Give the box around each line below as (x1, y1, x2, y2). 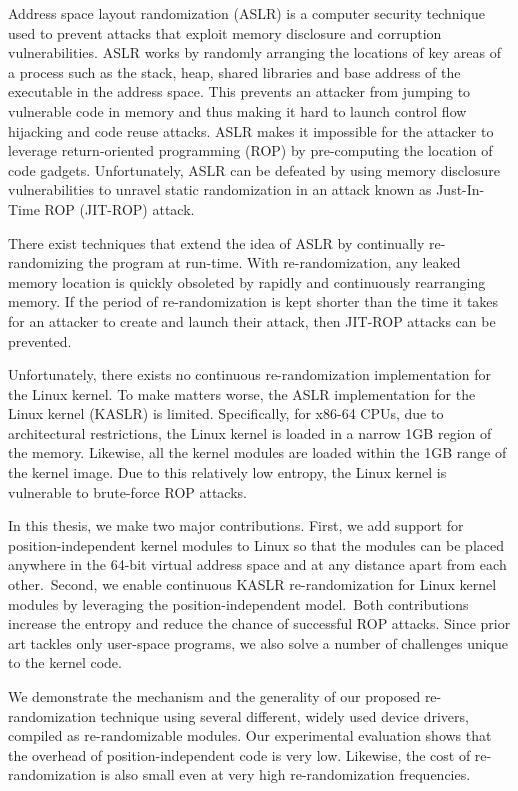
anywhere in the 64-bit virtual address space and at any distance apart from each (8, 554, 507, 575)
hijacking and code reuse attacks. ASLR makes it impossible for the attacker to (8, 120, 494, 141)
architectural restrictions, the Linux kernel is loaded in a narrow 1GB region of (8, 422, 492, 443)
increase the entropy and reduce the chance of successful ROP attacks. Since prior (8, 613, 511, 634)
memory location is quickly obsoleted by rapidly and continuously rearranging (8, 271, 486, 292)
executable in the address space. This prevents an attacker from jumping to (8, 81, 471, 102)
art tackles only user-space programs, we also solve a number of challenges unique (8, 632, 509, 653)
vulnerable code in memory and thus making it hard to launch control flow (8, 100, 467, 121)
